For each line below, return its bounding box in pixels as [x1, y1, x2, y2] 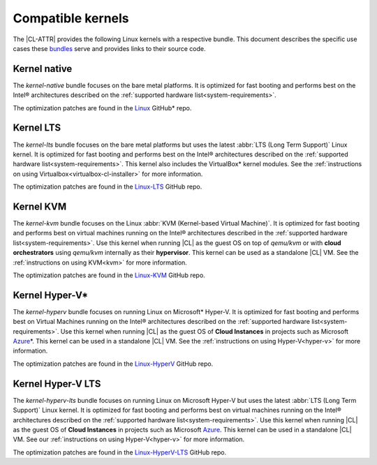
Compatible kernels [13, 10, 129, 26]
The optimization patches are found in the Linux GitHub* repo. [13, 103, 192, 112]
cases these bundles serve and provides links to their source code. [13, 44, 206, 52]
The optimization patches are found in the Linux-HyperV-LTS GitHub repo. [13, 448, 227, 457]
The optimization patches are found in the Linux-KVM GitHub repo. [13, 271, 205, 279]
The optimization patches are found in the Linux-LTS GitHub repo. [13, 182, 202, 191]
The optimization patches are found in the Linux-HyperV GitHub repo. [13, 360, 214, 368]
